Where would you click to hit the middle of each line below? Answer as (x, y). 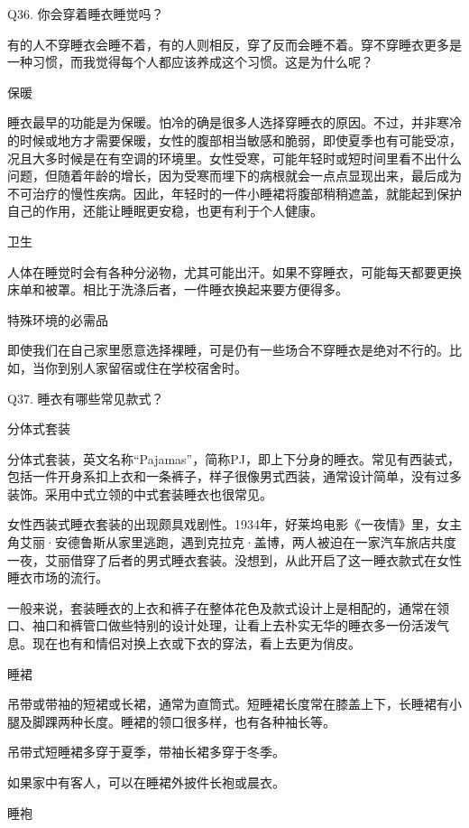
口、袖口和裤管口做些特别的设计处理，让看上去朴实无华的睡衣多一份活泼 (222, 625)
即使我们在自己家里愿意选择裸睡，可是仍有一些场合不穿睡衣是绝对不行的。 (228, 350)
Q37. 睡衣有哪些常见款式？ (86, 398)
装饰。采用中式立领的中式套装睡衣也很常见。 (140, 493)
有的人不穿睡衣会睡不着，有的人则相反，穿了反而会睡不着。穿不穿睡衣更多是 (234, 44)
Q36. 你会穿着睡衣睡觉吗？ (86, 14)
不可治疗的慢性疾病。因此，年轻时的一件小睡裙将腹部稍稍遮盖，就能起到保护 (234, 193)
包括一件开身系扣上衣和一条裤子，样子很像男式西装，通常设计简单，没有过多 (234, 476)
